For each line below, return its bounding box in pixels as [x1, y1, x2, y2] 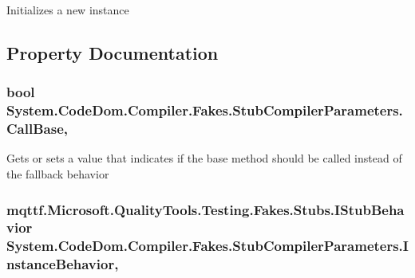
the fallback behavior [6, 166, 109, 182]
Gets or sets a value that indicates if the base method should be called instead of [6, 150, 402, 166]
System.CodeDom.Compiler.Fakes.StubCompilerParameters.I [6, 236, 409, 256]
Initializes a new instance [6, 2, 129, 18]
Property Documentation [6, 40, 219, 65]
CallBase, [6, 119, 68, 139]
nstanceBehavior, [6, 254, 119, 274]
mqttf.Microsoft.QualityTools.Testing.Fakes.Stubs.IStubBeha [6, 199, 405, 219]
